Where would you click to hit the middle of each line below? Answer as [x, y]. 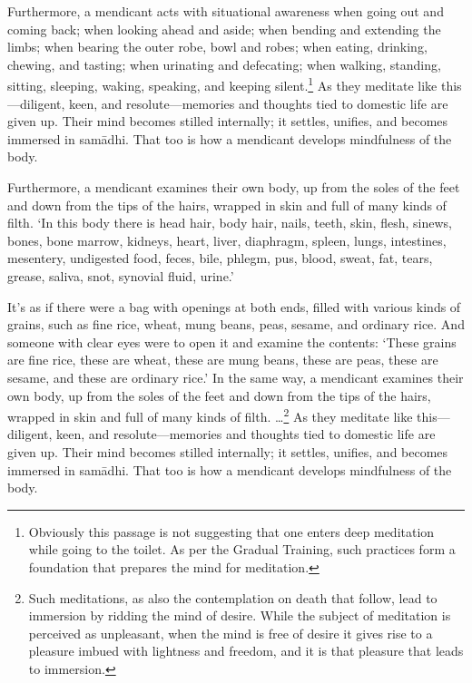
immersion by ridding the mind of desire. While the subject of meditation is [240, 615]
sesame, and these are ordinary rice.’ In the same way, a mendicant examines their [236, 377]
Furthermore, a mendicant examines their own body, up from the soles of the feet [234, 187]
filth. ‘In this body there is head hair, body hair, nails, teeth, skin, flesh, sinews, [230, 223]
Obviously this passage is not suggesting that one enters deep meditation [231, 531]
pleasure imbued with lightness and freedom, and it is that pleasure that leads [246, 651]
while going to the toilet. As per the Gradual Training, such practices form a [242, 549]
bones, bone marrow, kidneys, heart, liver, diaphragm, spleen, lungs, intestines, [227, 240]
